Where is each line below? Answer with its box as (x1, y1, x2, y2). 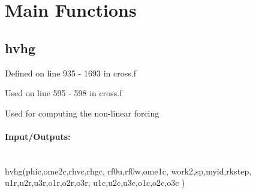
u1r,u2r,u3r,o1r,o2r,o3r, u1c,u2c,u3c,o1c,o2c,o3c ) (5, 176, 185, 189)
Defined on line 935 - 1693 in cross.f (5, 66, 136, 79)
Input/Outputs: (5, 130, 71, 142)
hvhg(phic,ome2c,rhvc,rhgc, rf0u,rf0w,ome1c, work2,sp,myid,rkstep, (5, 164, 252, 177)
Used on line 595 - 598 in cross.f (5, 87, 122, 99)
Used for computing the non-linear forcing (5, 106, 159, 119)
